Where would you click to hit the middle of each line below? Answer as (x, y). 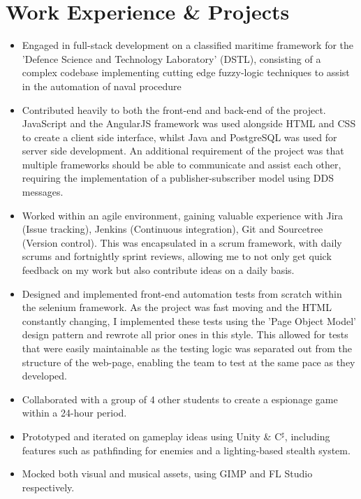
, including (307, 436)
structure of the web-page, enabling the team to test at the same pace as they (189, 362)
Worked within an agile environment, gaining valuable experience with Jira (183, 215)
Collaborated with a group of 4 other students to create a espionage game (180, 399)
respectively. (48, 487)
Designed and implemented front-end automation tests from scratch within (182, 293)
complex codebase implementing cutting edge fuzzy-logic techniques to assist (186, 72)
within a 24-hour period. (74, 413)
